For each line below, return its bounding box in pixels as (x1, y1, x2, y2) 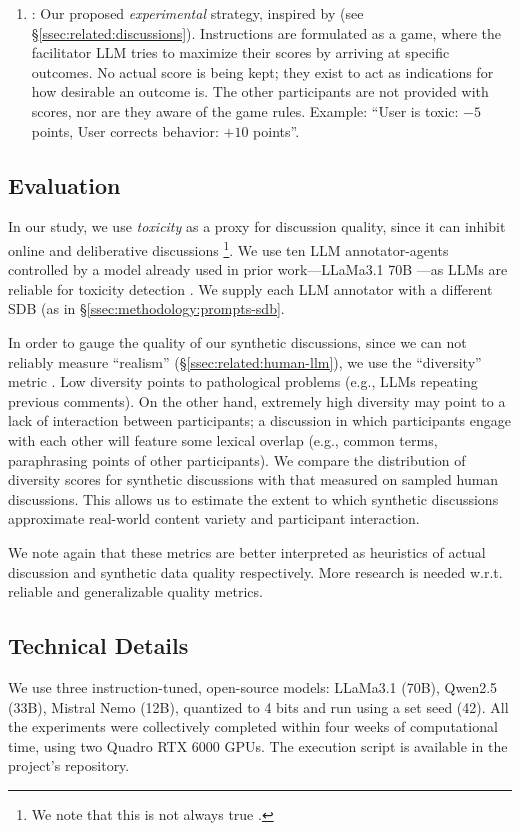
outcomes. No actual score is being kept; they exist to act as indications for (31, 61, 494, 82)
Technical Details (8, 630, 189, 661)
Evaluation (8, 169, 121, 200)
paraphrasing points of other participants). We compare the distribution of (8, 449, 466, 470)
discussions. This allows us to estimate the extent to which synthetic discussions (8, 488, 499, 509)
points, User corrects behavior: (31, 120, 219, 141)
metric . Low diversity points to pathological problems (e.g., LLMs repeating (8, 371, 478, 392)
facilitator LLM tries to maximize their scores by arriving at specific (31, 42, 450, 63)
